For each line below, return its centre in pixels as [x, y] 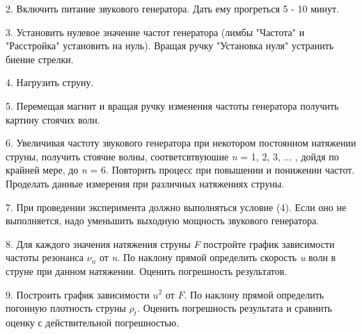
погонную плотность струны [66, 308]
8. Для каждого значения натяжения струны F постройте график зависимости [170, 243]
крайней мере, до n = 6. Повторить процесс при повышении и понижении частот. [180, 170]
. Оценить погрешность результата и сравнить [235, 308]
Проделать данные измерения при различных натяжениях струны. [145, 183]
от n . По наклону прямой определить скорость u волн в [218, 257]
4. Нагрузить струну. [50, 82]
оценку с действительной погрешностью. [93, 322]
